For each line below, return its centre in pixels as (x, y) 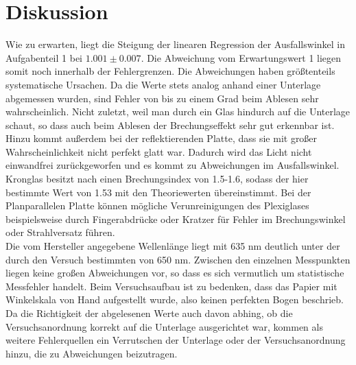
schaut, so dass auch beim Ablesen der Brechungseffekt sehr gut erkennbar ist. (170, 125)
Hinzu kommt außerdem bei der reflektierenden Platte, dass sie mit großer (162, 138)
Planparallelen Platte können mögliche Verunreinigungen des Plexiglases (157, 205)
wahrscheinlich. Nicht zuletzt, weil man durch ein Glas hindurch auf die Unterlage (178, 111)
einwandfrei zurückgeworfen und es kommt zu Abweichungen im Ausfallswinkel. (173, 165)
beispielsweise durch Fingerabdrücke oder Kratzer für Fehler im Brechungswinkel (176, 219)
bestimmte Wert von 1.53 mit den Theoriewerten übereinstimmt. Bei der (158, 192)
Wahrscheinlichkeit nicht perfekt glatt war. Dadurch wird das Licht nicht (159, 151)
